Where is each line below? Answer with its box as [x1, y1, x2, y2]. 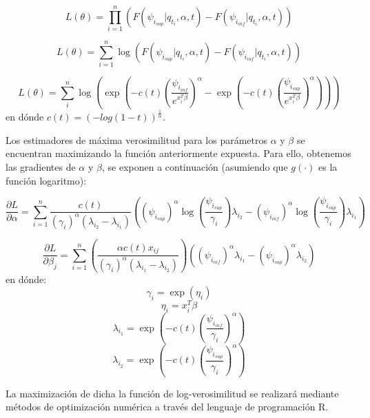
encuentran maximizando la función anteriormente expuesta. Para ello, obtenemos [6, 146, 351, 160]
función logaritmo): [6, 173, 87, 187]
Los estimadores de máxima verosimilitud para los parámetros [6, 132, 267, 147]
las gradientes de [6, 159, 76, 174]
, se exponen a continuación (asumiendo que [101, 159, 288, 174]
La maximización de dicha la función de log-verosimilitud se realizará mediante [6, 386, 339, 400]
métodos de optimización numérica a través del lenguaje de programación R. [6, 399, 329, 414]
